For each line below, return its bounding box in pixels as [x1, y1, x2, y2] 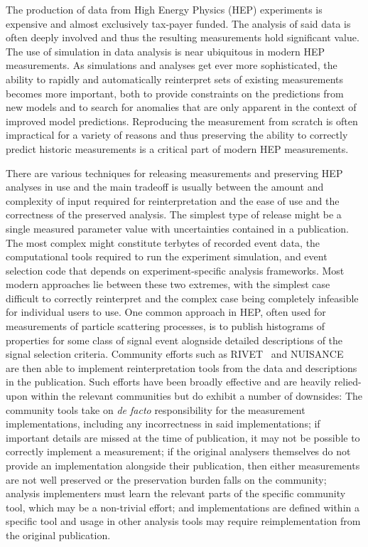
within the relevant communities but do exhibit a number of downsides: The [31, 388, 362, 403]
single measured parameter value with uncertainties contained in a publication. [6, 221, 350, 235]
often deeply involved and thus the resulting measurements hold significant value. [6, 30, 359, 45]
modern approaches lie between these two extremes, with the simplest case [6, 277, 330, 292]
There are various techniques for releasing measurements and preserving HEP [6, 165, 343, 180]
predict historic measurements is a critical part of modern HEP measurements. [6, 141, 349, 156]
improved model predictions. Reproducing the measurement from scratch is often [6, 113, 358, 128]
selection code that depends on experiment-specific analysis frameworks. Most [6, 262, 345, 277]
